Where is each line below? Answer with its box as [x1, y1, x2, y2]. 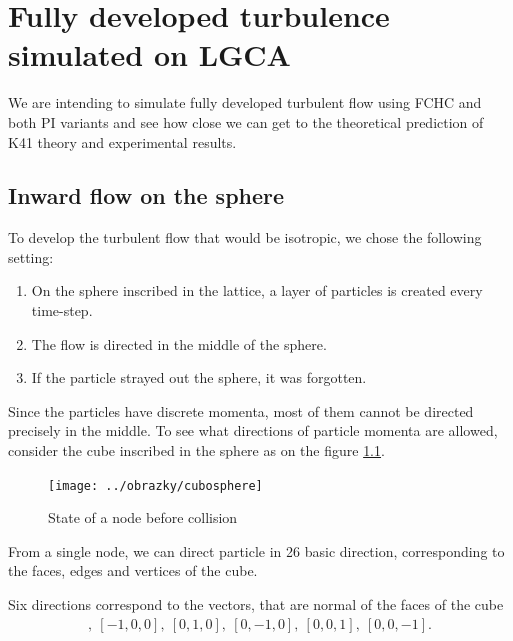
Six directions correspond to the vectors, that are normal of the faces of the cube [8, 594, 504, 615]
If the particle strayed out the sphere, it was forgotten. [31, 367, 367, 388]
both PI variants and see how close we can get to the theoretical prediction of [8, 111, 484, 132]
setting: [8, 246, 54, 267]
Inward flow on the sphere [8, 180, 285, 211]
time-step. [31, 300, 93, 321]
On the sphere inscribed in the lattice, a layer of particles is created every [31, 280, 483, 301]
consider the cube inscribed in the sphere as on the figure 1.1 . [8, 440, 385, 461]
